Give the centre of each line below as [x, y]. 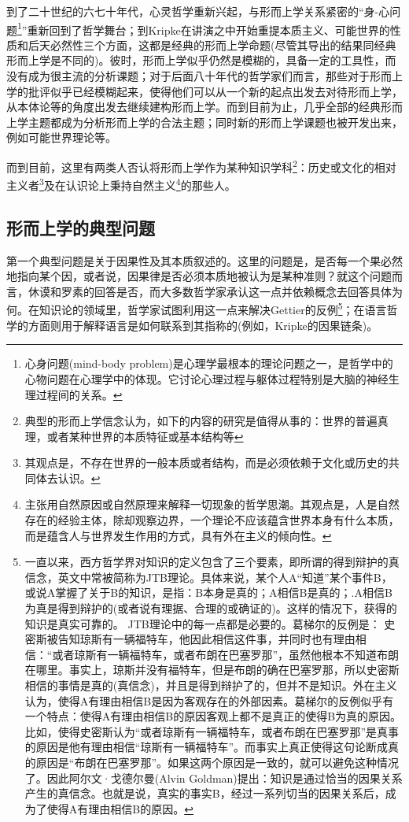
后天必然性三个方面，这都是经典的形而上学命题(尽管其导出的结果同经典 [212, 44]
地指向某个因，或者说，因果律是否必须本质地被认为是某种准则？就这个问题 [199, 276]
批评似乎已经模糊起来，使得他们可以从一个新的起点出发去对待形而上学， [215, 91]
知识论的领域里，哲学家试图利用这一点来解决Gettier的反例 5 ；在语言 [213, 309]
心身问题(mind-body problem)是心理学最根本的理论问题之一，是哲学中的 [209, 363]
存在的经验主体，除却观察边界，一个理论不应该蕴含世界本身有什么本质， [212, 520]
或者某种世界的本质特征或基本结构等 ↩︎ [145, 436]
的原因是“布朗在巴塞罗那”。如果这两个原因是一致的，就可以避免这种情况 [212, 762]
